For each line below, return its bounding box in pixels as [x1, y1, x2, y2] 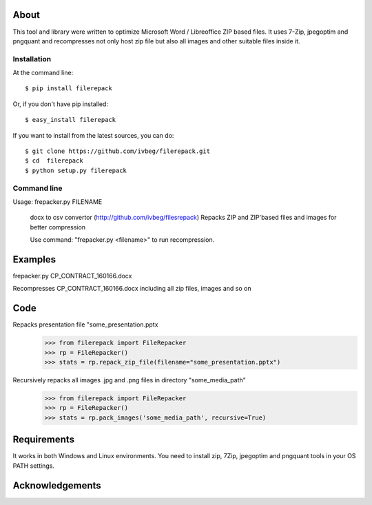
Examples [12, 254, 56, 265]
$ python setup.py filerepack [25, 166, 127, 174]
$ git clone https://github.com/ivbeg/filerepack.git [25, 147, 210, 155]
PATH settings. [12, 462, 55, 470]
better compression [30, 223, 86, 231]
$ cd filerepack [25, 157, 83, 165]
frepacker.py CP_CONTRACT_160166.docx [12, 272, 132, 280]
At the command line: [12, 69, 74, 77]
